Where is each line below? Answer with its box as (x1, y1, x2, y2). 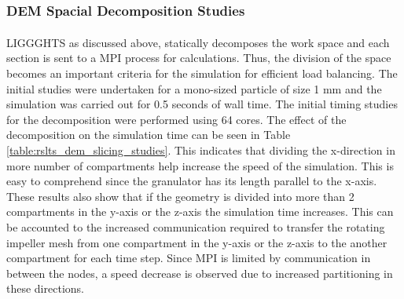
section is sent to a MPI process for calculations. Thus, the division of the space (6, 49, 391, 66)
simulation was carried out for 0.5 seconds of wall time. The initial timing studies (6, 96, 398, 112)
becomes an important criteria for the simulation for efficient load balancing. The (6, 65, 398, 82)
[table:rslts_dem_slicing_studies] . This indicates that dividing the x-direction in (6, 142, 395, 159)
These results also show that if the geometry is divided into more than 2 (6, 188, 354, 204)
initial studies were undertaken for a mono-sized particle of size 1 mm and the (6, 80, 382, 97)
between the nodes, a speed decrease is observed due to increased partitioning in (6, 264, 393, 281)
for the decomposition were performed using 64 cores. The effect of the (6, 111, 347, 127)
